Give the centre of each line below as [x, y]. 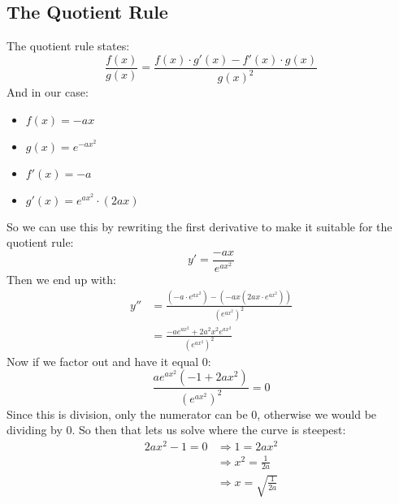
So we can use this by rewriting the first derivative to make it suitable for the [199, 226]
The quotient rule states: [68, 46]
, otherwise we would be [317, 414]
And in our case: [48, 92]
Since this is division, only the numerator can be [127, 414]
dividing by [35, 430]
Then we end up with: [61, 279]
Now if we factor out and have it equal [103, 361]
